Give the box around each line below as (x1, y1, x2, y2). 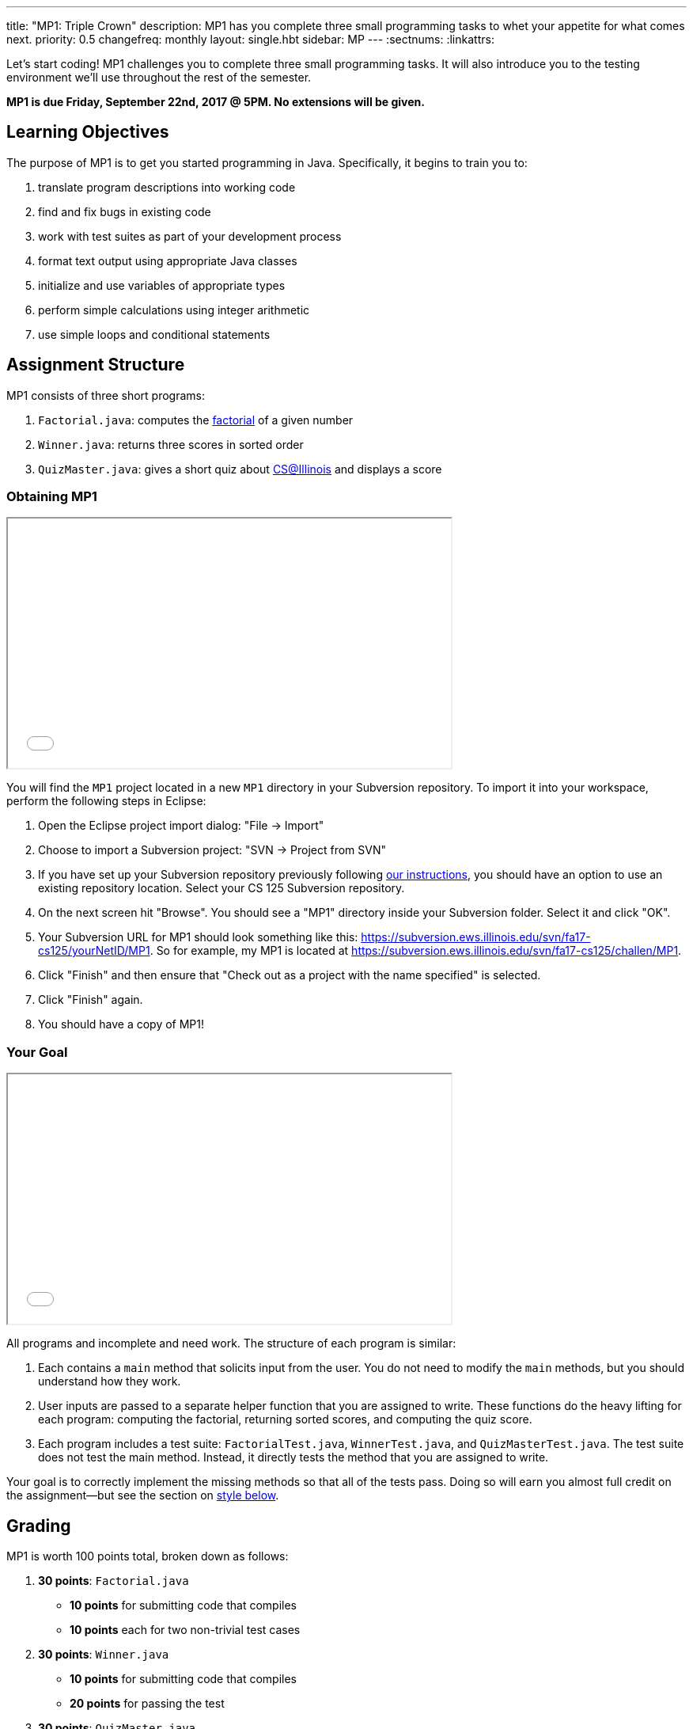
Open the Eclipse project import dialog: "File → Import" (38, 819, 324, 833)
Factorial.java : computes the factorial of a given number (38, 412, 354, 427)
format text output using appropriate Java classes (38, 253, 297, 268)
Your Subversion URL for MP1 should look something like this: (38, 930, 358, 944)
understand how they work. (38, 1374, 181, 1389)
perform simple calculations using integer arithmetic (38, 302, 310, 317)
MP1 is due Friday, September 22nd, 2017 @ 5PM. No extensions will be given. (6, 95, 425, 108)
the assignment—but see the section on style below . (6, 1488, 279, 1503)
